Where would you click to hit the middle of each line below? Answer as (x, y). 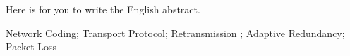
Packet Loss (31, 47)
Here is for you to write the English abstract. (103, 9)
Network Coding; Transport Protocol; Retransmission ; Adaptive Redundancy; (175, 33)
